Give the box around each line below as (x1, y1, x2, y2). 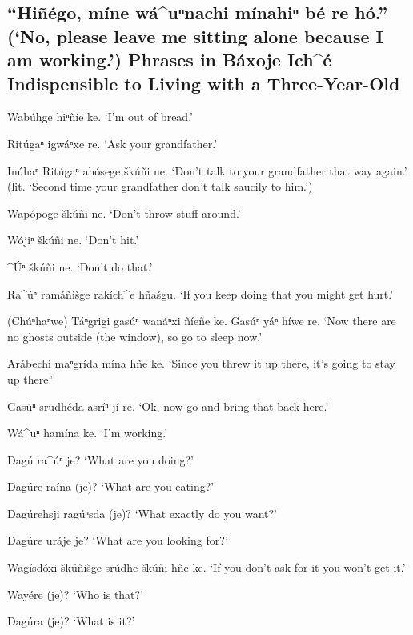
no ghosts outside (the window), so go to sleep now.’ (7, 328, 263, 344)
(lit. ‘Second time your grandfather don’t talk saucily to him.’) (7, 178, 313, 195)
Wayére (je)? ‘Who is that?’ (7, 585, 144, 602)
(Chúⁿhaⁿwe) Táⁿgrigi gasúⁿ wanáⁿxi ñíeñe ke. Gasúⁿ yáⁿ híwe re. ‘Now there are (7, 312, 396, 329)
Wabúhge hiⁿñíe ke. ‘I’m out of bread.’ (7, 108, 193, 125)
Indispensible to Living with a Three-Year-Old (7, 70, 400, 95)
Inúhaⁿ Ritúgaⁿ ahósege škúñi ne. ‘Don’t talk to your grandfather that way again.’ (7, 162, 407, 179)
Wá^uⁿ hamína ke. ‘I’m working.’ (7, 424, 168, 441)
